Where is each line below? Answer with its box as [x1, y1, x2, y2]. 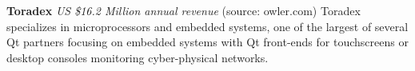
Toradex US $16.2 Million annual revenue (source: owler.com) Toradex [6, 2, 361, 18]
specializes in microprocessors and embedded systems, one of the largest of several [6, 18, 409, 34]
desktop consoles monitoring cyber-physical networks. [6, 49, 269, 65]
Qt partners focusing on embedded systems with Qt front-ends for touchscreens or [6, 34, 409, 50]
